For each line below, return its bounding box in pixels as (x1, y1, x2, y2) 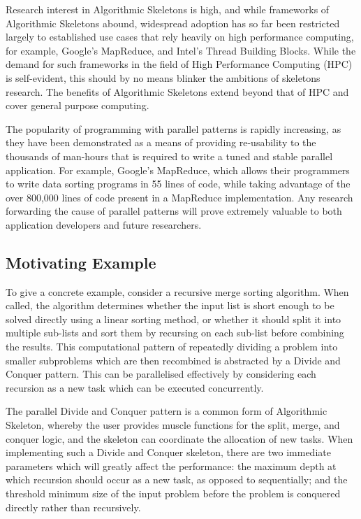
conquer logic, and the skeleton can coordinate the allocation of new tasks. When (6, 431, 353, 446)
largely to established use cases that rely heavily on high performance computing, (6, 29, 354, 44)
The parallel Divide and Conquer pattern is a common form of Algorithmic (6, 404, 327, 418)
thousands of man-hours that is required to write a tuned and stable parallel (6, 148, 333, 163)
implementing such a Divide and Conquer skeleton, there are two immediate (6, 445, 331, 460)
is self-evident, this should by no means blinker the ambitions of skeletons (6, 70, 321, 85)
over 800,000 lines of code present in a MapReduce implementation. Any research (6, 190, 353, 204)
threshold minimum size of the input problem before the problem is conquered (6, 486, 341, 501)
